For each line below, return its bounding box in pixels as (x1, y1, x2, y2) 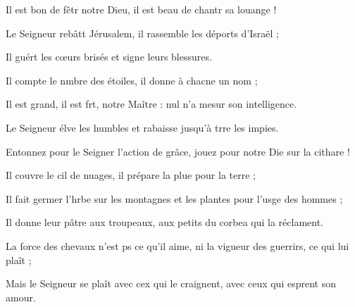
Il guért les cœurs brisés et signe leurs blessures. (6, 49, 212, 64)
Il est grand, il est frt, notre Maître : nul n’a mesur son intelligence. (6, 96, 297, 111)
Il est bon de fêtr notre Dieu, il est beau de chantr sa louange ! (6, 2, 277, 16)
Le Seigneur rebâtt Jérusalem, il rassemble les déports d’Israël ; (6, 25, 279, 40)
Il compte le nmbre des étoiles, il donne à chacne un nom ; (6, 73, 258, 87)
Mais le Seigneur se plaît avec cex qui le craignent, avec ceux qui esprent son (6, 276, 336, 291)
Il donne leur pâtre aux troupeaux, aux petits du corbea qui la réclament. (6, 215, 324, 230)
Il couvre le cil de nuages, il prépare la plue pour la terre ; (6, 168, 256, 182)
